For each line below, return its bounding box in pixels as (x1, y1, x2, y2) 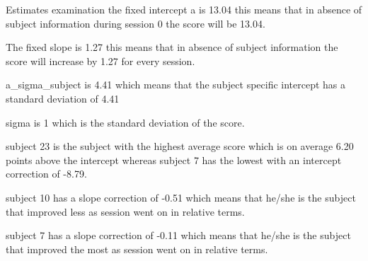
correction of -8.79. (6, 166, 87, 181)
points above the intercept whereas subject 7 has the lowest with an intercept (6, 152, 342, 167)
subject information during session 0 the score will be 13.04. (6, 16, 265, 30)
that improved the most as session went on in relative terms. (6, 241, 268, 256)
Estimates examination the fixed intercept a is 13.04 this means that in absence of (6, 2, 362, 16)
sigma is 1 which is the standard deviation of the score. (6, 115, 245, 129)
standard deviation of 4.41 (6, 91, 120, 105)
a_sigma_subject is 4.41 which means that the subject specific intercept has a (6, 77, 346, 92)
